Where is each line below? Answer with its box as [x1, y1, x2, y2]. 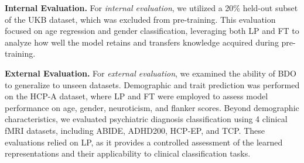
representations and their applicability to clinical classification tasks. [5, 147, 251, 159]
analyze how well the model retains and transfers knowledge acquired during [5, 36, 279, 48]
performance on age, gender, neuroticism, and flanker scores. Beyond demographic [5, 101, 299, 113]
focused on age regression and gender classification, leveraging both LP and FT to [5, 25, 299, 37]
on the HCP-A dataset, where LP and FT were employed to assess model [5, 90, 268, 102]
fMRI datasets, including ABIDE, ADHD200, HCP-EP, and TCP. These [5, 124, 265, 136]
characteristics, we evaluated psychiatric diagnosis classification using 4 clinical [5, 113, 288, 125]
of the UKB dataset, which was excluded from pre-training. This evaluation [5, 13, 276, 25]
